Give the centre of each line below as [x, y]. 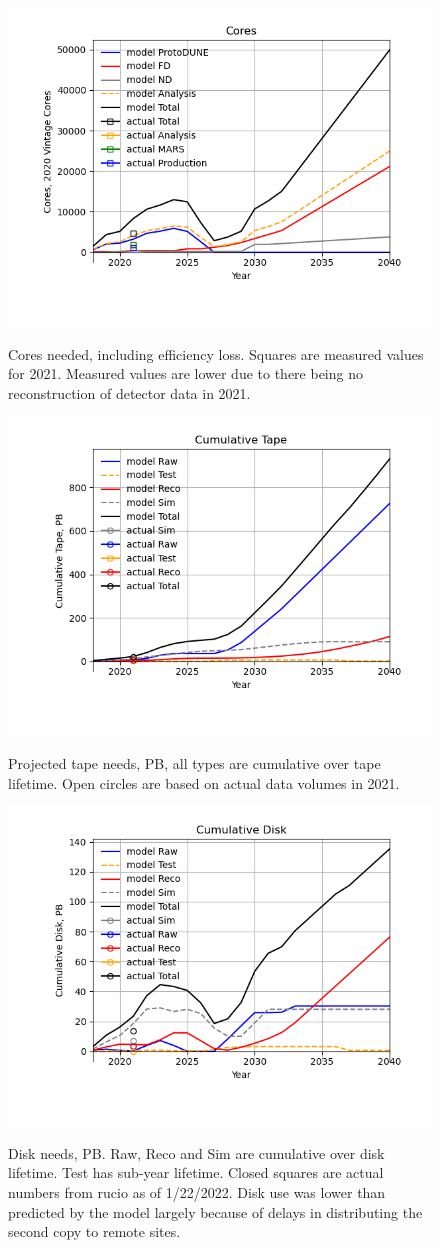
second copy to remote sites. [94, 1231]
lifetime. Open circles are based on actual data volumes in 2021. [204, 782]
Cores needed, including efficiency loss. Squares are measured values [216, 353]
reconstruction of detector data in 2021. [129, 392]
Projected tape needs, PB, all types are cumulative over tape [194, 762]
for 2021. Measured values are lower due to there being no [185, 373]
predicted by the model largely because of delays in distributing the [215, 1211]
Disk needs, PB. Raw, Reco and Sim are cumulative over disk [196, 1152]
